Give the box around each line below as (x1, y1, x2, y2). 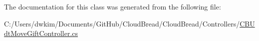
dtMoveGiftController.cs (4, 28, 78, 38)
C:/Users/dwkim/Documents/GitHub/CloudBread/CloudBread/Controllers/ (4, 18, 240, 28)
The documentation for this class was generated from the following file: (4, 1, 221, 11)
